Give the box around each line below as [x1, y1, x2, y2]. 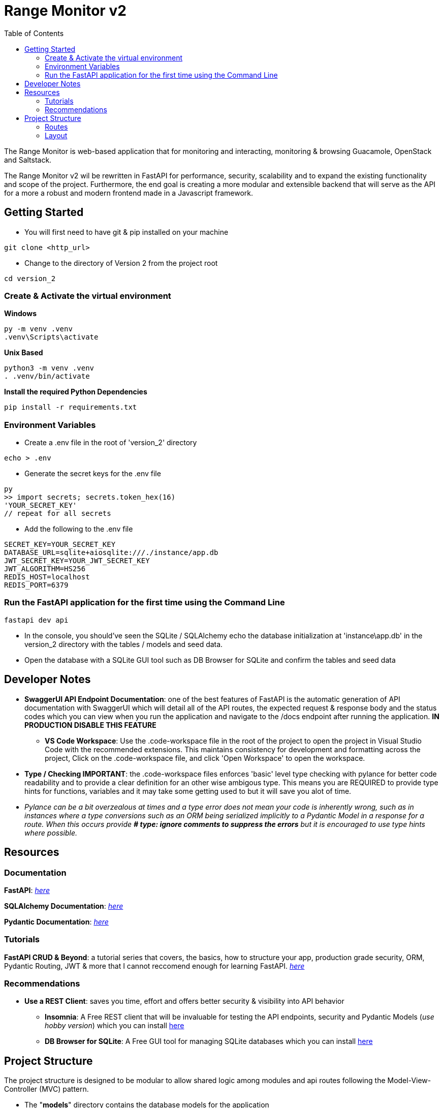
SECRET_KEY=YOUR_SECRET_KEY [4, 540, 116, 549]
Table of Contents [4, 28, 64, 38]
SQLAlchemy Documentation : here [4, 901, 123, 910]
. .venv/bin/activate [4, 372, 90, 381]
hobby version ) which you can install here [45, 1021, 184, 1030]
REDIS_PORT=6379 [4, 581, 69, 590]
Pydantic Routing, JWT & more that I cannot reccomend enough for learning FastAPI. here [4, 961, 305, 970]
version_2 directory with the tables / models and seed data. [24, 639, 223, 649]
